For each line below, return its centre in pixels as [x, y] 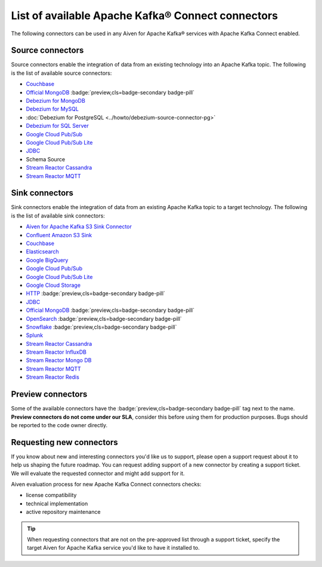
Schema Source [46, 159]
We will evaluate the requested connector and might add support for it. [98, 473]
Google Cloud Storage [53, 285]
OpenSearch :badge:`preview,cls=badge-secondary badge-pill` [104, 318]
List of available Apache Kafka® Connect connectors [145, 16]
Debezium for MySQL [52, 109]
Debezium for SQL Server [57, 126]
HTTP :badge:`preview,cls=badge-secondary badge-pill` [95, 293]
